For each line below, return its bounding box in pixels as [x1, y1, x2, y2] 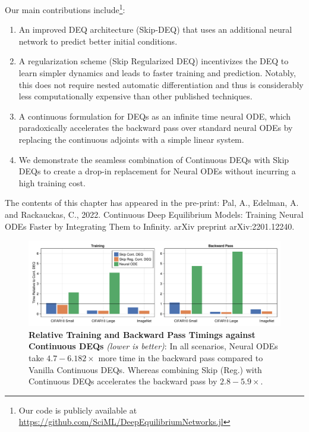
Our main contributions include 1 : [5, 2, 125, 15]
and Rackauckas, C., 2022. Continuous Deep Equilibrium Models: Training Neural [5, 208, 304, 220]
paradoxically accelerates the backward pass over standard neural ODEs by [18, 121, 293, 134]
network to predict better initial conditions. [18, 35, 178, 47]
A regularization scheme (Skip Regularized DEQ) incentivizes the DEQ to [18, 55, 289, 67]
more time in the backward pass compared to [98, 352, 263, 364]
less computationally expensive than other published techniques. [18, 90, 253, 102]
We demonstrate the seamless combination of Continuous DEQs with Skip [18, 153, 289, 165]
